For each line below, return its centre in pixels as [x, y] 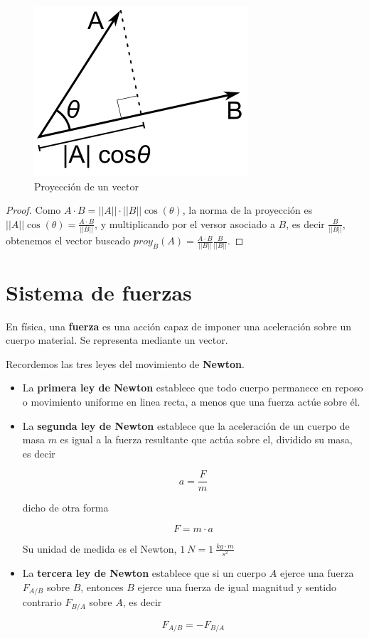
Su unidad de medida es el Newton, [100, 548]
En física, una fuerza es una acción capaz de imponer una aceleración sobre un [178, 326]
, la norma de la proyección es [247, 210]
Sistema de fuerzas [99, 292]
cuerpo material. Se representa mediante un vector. [117, 340]
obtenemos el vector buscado [68, 240]
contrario [42, 602]
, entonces [102, 586]
